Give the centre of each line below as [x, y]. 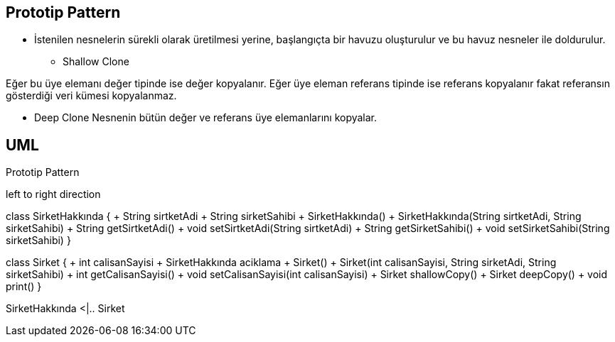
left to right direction [53, 194]
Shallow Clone [96, 62]
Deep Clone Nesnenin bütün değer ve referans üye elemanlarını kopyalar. [206, 118]
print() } [24, 287]
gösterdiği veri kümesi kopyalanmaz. [91, 96]
